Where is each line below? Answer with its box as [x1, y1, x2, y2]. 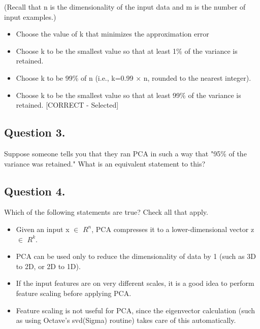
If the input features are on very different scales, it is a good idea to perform [16, 278, 254, 288]
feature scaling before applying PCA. [16, 287, 132, 298]
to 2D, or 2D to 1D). [16, 260, 81, 271]
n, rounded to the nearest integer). [143, 72, 251, 83]
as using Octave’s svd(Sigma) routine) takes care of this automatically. [16, 315, 236, 325]
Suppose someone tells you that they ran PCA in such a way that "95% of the [4, 148, 247, 158]
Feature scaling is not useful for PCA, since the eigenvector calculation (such [16, 305, 255, 315]
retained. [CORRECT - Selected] [16, 100, 119, 110]
